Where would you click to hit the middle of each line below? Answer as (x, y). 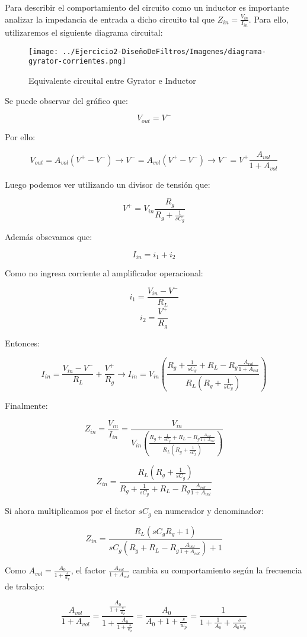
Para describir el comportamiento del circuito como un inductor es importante (147, 7)
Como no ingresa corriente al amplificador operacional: (104, 273)
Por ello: (20, 136)
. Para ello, (268, 19)
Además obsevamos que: (49, 237)
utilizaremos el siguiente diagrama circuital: (84, 32)
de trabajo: (25, 586)
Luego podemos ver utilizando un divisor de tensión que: (108, 184)
